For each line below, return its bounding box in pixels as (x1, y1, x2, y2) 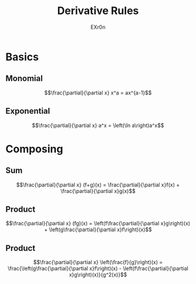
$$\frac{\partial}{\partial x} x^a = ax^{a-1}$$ (44, 89, 152, 96)
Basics (5, 50, 39, 63)
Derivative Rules (57, 4, 139, 18)
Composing (5, 142, 63, 155)
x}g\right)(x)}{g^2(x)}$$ (69, 271, 127, 278)
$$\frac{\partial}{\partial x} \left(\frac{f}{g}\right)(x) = (33, 259, 163, 266)
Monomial (5, 73, 43, 83)
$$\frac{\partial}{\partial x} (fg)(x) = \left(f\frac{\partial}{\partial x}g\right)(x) (5, 220, 191, 227)
